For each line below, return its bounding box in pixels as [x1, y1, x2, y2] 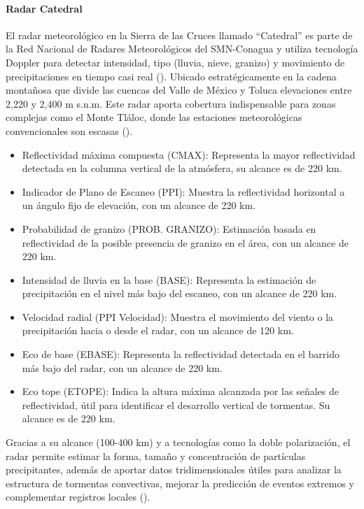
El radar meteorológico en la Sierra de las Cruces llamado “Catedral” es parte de [6, 27, 353, 42]
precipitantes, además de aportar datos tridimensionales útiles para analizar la [6, 462, 342, 477]
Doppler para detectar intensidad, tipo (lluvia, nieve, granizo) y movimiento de [6, 55, 345, 69]
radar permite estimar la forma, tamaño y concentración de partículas [6, 448, 306, 463]
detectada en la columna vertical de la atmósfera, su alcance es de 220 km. [22, 161, 342, 175]
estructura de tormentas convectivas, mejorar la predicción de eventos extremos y [6, 475, 354, 490]
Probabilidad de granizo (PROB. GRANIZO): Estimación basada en [22, 221, 316, 236]
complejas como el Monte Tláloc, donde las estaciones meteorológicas [6, 110, 302, 124]
